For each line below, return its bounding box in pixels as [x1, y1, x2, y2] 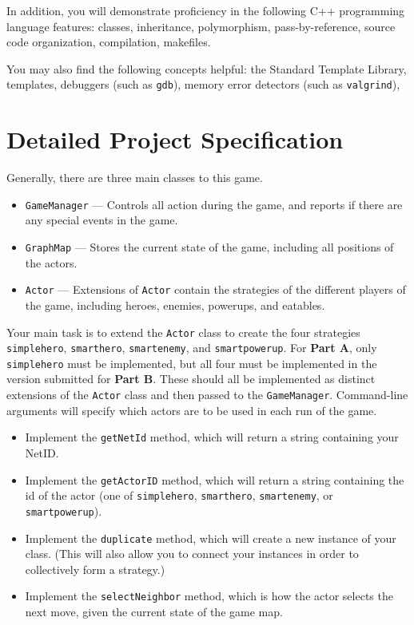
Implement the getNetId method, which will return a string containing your [25, 429, 399, 445]
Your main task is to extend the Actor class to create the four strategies [6, 323, 360, 340]
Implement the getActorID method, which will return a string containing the [25, 471, 404, 488]
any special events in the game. [25, 212, 178, 228]
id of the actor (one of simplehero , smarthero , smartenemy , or [25, 487, 333, 504]
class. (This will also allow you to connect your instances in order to [25, 545, 359, 562]
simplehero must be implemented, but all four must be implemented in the [6, 354, 377, 371]
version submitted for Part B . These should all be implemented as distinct [6, 370, 376, 387]
